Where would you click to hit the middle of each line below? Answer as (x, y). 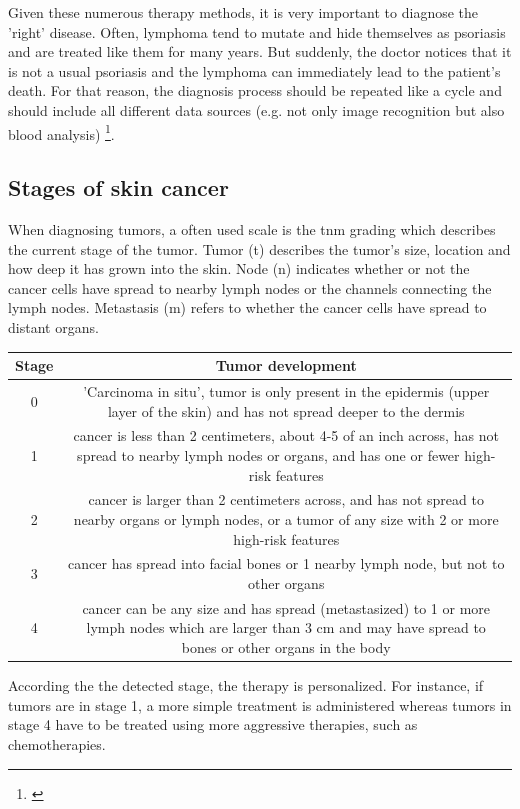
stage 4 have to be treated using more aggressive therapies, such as (213, 724)
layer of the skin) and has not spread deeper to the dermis (286, 410)
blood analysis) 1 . (61, 132)
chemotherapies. (57, 743)
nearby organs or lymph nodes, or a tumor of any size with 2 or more (286, 518)
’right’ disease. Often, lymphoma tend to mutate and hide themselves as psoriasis (257, 31)
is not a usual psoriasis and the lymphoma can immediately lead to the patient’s (254, 70)
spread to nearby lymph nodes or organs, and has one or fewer (268, 454)
